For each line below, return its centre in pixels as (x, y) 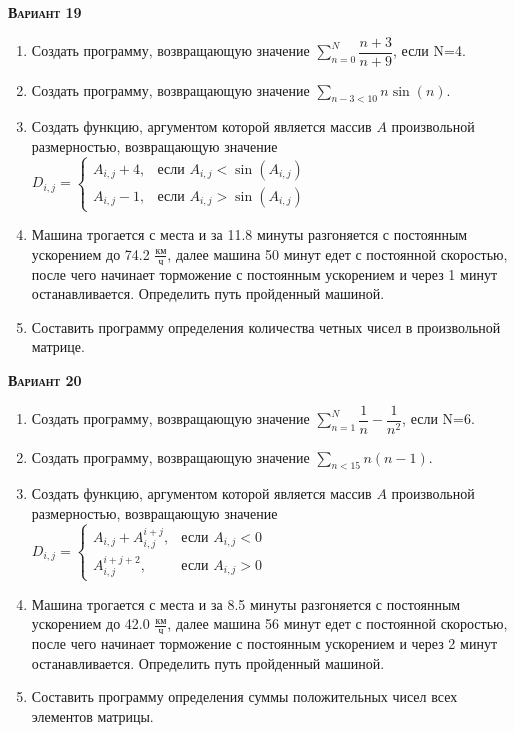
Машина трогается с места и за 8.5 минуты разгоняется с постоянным (246, 603)
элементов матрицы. (92, 715)
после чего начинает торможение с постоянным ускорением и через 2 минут (264, 643)
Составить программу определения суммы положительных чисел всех (244, 696)
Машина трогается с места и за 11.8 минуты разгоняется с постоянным (249, 234)
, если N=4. (429, 50)
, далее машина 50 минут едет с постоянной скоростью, (337, 253)
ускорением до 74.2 (90, 253)
